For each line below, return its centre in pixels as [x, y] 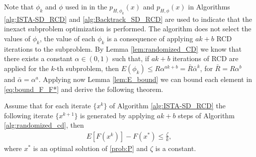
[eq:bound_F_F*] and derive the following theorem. [84, 89]
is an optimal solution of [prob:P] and [90, 148]
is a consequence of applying [150, 38]
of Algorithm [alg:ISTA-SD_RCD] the [168, 106]
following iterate [29, 115]
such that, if [131, 58]
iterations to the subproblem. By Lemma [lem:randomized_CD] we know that [123, 48]
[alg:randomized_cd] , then [44, 125]
